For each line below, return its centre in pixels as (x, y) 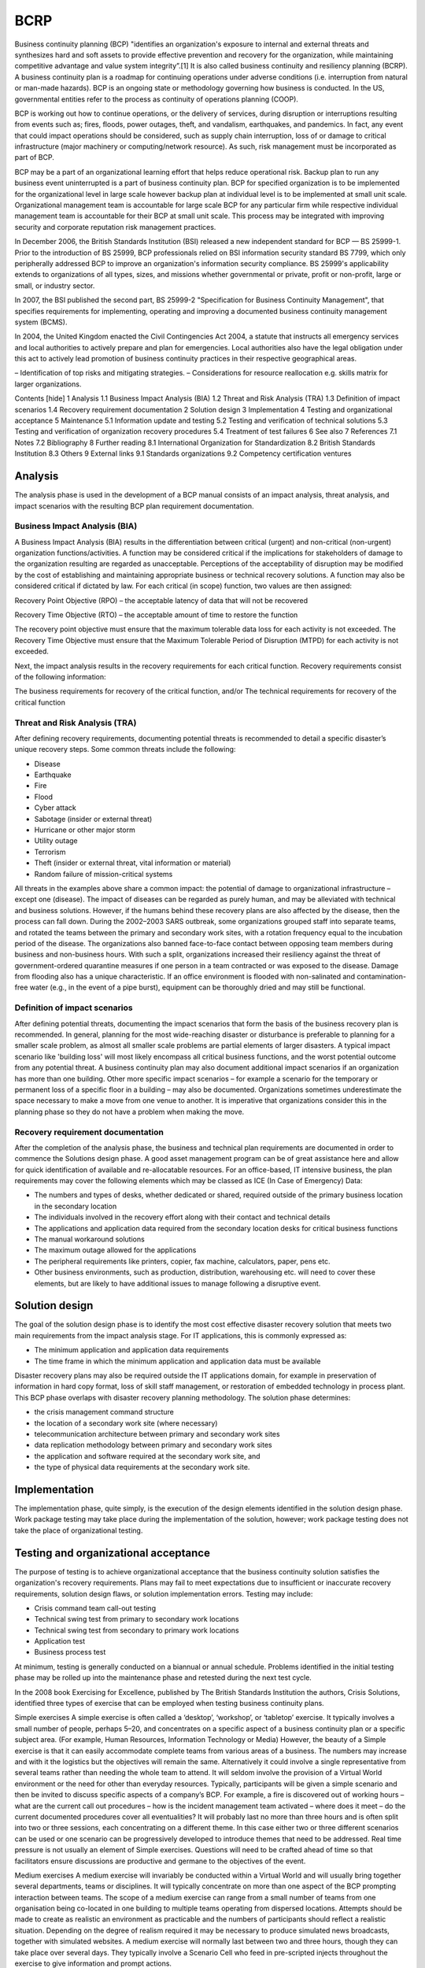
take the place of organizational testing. (79, 1530)
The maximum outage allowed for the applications (115, 1250)
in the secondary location (76, 1206)
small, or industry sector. (55, 285)
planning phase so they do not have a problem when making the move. (129, 1112)
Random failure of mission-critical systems (103, 874)
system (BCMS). (41, 322)
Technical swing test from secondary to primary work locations (137, 1630)
